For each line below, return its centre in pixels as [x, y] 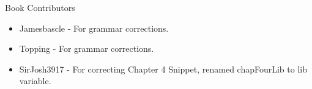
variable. [35, 81]
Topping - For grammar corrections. [87, 48]
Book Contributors [40, 7]
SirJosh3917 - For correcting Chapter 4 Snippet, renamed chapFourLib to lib [163, 69]
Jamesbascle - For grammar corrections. [94, 28]
